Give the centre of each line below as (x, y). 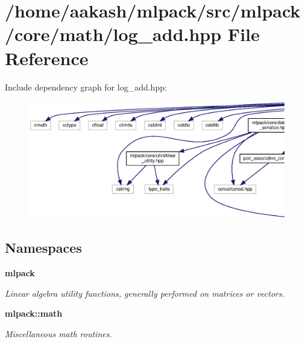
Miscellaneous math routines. (58, 333)
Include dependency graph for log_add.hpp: (86, 87)
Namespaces (43, 248)
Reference (47, 58)
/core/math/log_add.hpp (113, 34)
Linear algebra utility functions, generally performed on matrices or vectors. (145, 293)
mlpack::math (34, 313)
